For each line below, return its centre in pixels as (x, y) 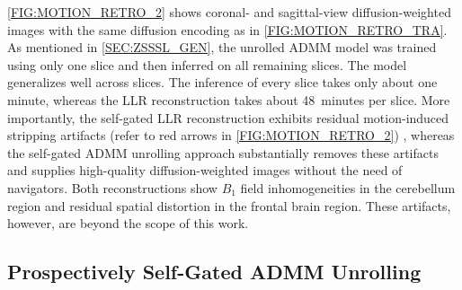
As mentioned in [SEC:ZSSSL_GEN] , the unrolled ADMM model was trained (222, 47)
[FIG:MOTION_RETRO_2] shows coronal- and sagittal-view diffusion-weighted (229, 12)
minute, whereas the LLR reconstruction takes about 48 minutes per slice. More (229, 99)
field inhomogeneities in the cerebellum (348, 187)
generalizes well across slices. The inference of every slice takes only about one (222, 82)
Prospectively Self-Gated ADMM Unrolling (214, 272)
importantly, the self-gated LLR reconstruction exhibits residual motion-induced (228, 117)
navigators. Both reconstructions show (112, 187)
